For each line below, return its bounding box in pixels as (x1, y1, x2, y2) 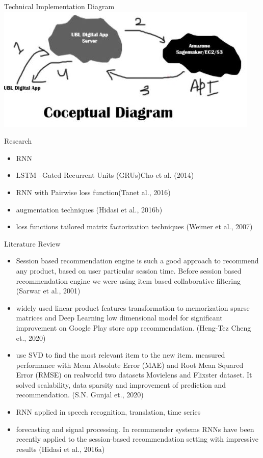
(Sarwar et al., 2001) (16, 285, 81, 296)
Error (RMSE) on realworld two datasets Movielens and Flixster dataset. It (16, 369, 252, 380)
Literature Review (4, 238, 61, 249)
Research (4, 136, 32, 146)
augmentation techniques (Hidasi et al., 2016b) (16, 204, 163, 214)
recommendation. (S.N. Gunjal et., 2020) (16, 389, 144, 400)
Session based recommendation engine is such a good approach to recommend (16, 255, 259, 266)
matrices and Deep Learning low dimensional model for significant (16, 312, 223, 323)
